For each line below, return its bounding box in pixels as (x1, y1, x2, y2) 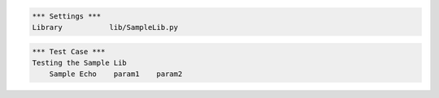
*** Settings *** (32, 11, 102, 20)
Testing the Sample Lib (32, 58, 128, 67)
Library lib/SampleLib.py (32, 23, 179, 32)
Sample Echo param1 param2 (49, 70, 183, 79)
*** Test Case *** (32, 47, 106, 56)
